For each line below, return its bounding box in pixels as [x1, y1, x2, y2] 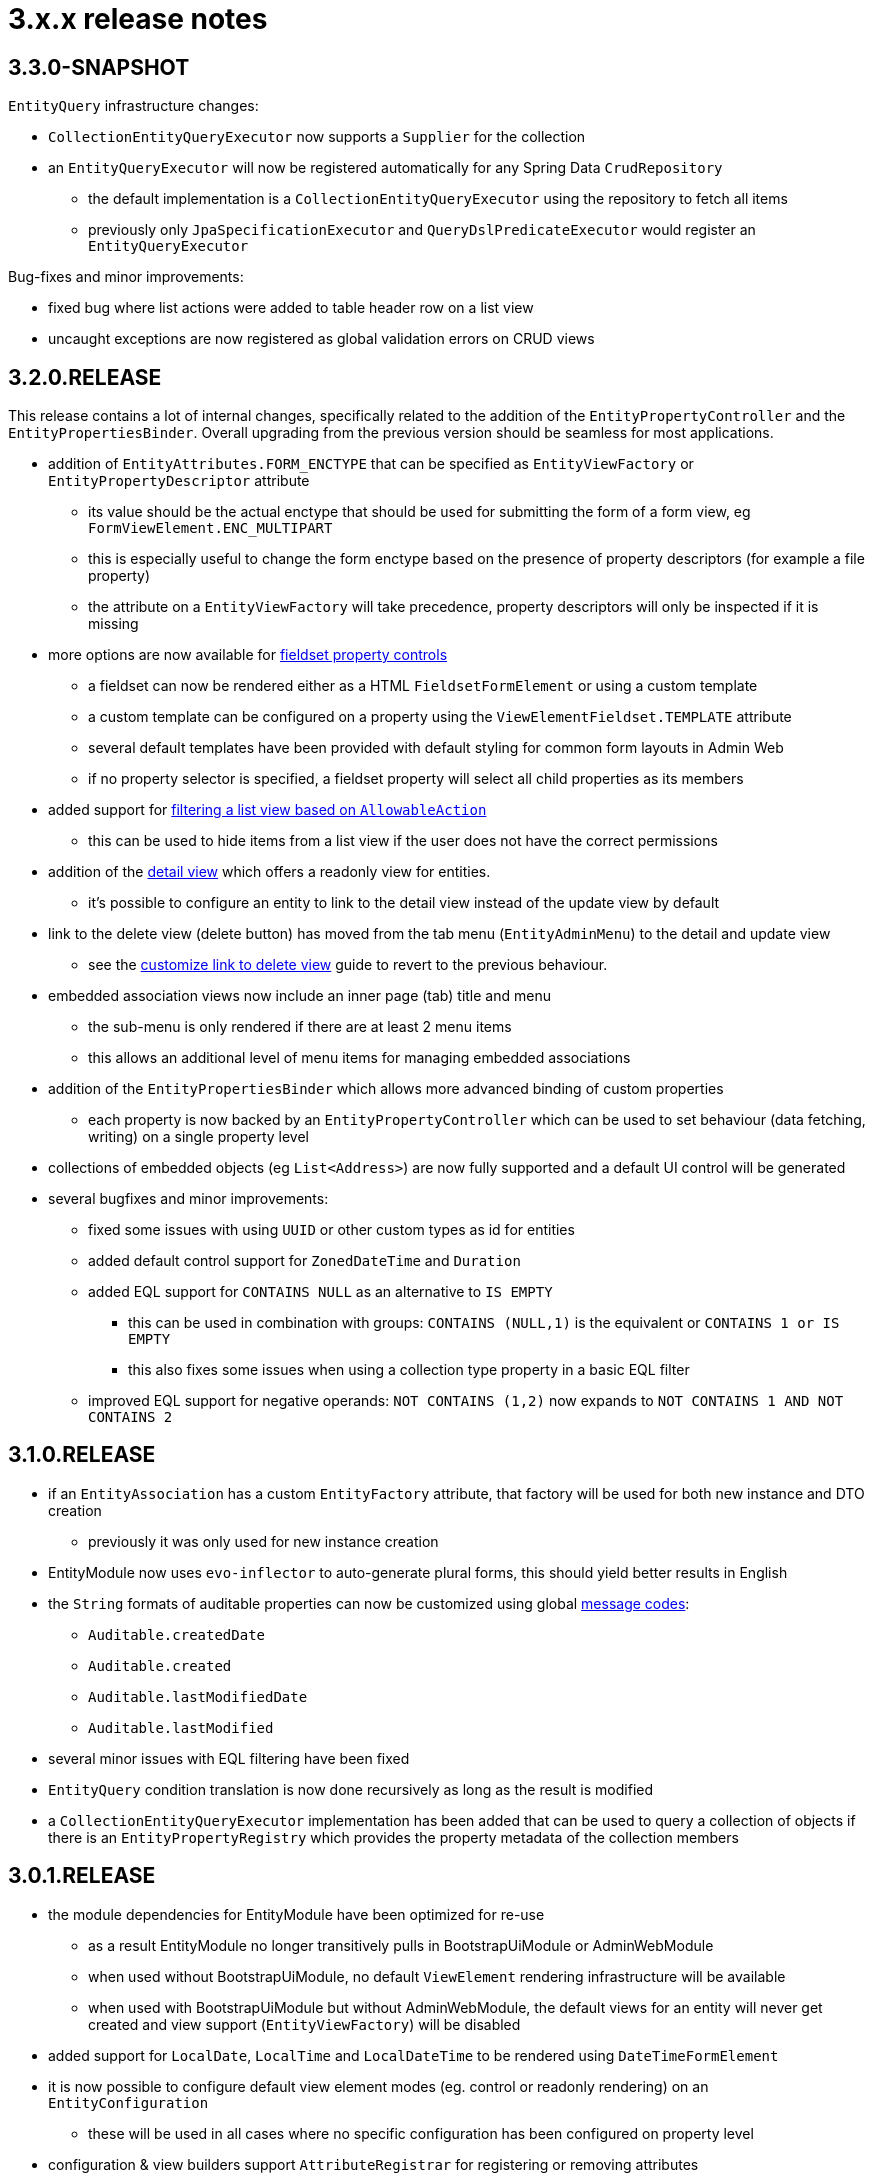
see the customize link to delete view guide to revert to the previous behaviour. [88, 956, 608, 974]
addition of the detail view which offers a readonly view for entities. [48, 863, 491, 881]
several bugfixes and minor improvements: [48, 1190, 329, 1208]
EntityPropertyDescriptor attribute [48, 472, 310, 490]
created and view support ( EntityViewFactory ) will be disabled [88, 2015, 521, 2033]
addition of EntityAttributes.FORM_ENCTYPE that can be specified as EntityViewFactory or [48, 455, 694, 473]
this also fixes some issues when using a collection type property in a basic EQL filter [128, 1361, 690, 1379]
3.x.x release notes [8, 2, 268, 36]
